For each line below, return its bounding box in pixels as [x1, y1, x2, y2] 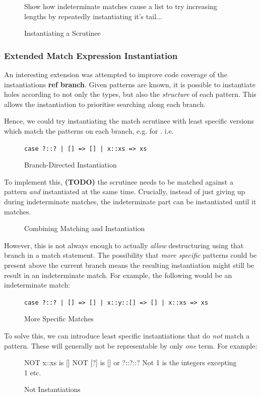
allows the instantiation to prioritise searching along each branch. [4, 98, 206, 109]
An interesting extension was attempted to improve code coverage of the [4, 69, 227, 79]
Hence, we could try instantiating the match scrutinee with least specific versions [4, 116, 254, 126]
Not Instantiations [24, 384, 81, 394]
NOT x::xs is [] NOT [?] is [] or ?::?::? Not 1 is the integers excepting [24, 357, 237, 368]
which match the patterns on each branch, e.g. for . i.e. [4, 125, 174, 136]
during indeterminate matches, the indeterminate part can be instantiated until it [4, 196, 256, 206]
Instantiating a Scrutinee [24, 28, 101, 38]
